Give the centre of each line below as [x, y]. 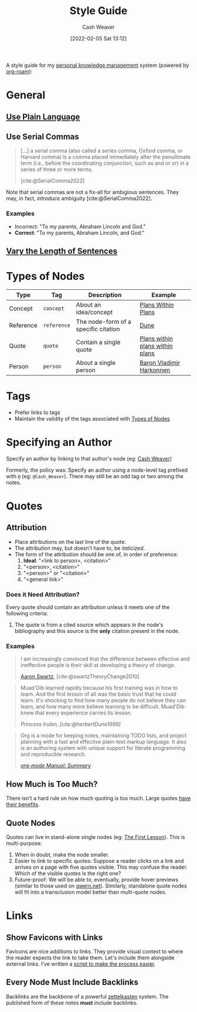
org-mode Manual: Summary [56, 766]
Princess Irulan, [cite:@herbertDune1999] [71, 724]
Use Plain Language [43, 116]
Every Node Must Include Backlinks [72, 982]
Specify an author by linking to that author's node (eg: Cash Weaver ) [89, 458]
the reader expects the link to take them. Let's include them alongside [90, 958]
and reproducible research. [53, 754]
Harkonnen [155, 370]
